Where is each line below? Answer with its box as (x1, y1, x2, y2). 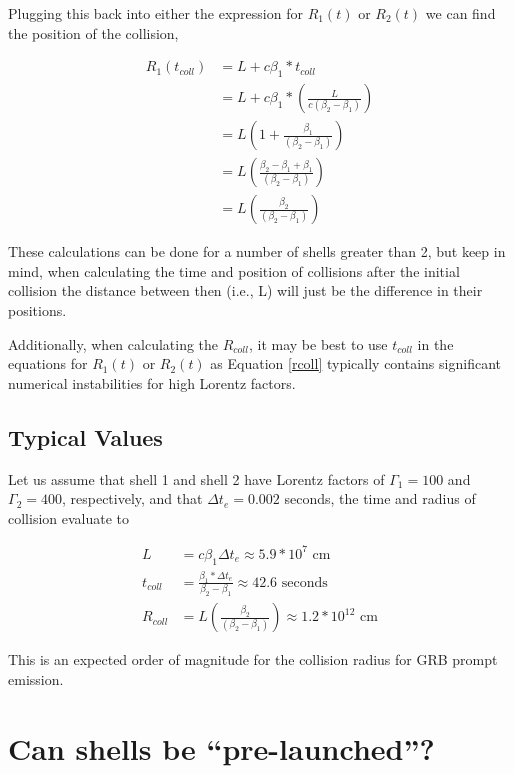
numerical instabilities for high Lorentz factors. (8, 372, 296, 393)
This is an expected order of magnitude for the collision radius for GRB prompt (8, 649, 498, 670)
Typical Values (8, 421, 163, 452)
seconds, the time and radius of (284, 488, 476, 509)
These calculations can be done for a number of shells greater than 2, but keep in (8, 241, 506, 262)
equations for (8, 353, 88, 374)
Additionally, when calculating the (8, 333, 219, 354)
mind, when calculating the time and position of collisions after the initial (8, 260, 460, 281)
